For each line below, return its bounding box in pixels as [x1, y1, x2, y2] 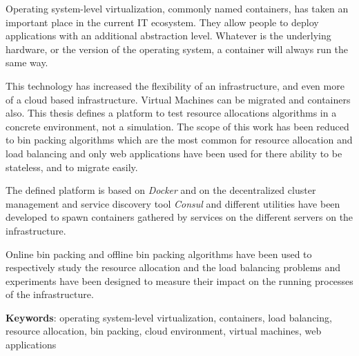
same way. [6, 55, 48, 70]
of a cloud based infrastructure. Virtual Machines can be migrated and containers [6, 92, 351, 106]
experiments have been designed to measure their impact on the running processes [6, 273, 353, 288]
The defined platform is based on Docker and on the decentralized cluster [6, 183, 316, 197]
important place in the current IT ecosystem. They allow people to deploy [6, 14, 319, 29]
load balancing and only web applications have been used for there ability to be [6, 146, 342, 160]
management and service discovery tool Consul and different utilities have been [6, 196, 340, 210]
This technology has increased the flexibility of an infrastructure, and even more [6, 78, 345, 92]
